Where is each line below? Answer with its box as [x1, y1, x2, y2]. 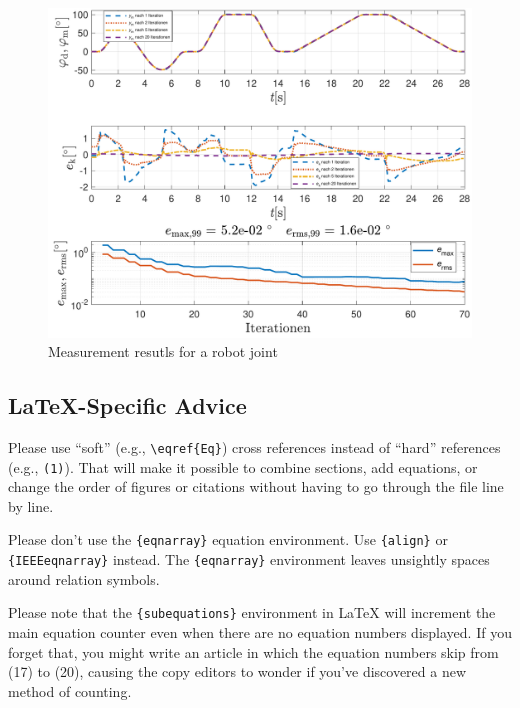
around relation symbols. [8, 568, 160, 589]
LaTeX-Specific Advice [8, 390, 247, 421]
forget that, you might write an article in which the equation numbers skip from [8, 641, 499, 662]
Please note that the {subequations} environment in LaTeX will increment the [8, 602, 496, 623]
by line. [8, 495, 54, 516]
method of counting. [8, 680, 132, 701]
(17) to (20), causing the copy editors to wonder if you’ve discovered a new [8, 661, 467, 682]
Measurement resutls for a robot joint [48, 341, 278, 362]
